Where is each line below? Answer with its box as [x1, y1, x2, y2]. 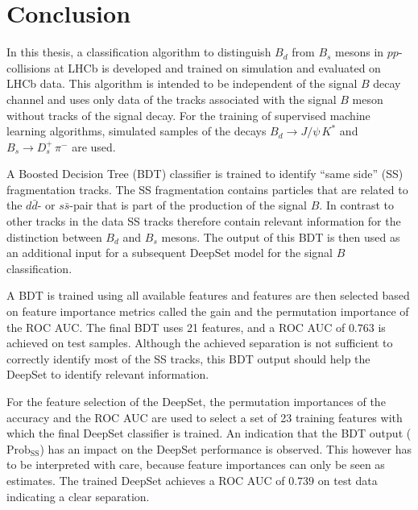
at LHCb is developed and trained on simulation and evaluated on [54, 59, 381, 76]
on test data [317, 471, 378, 488]
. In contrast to [319, 197, 394, 214]
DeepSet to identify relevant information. [6, 366, 209, 383]
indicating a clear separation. [6, 487, 150, 504]
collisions [6, 59, 51, 76]
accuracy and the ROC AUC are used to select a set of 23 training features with [6, 408, 403, 425]
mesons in [335, 44, 384, 60]
